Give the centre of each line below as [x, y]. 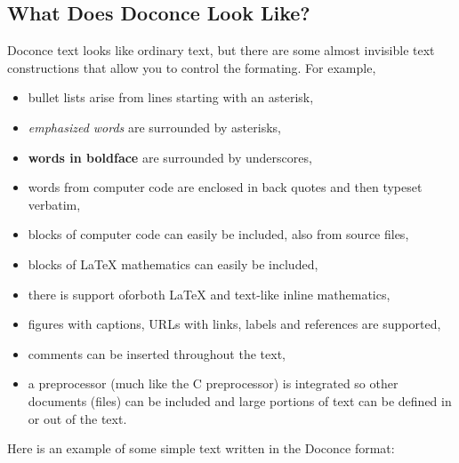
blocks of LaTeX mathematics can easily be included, [173, 263]
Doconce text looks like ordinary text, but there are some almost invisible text [221, 50]
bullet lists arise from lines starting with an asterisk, [171, 97]
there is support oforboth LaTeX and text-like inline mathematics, [209, 294]
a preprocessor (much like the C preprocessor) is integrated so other [213, 383]
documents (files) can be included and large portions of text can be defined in [240, 400]
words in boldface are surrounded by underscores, [170, 157]
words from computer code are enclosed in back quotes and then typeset [225, 187]
